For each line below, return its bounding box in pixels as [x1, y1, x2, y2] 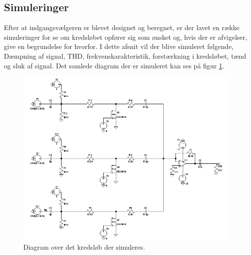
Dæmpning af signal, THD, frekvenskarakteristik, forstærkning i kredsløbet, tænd [4, 50, 247, 61]
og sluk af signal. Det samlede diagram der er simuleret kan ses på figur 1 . [4, 60, 224, 70]
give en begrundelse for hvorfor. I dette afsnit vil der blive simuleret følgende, [4, 41, 234, 51]
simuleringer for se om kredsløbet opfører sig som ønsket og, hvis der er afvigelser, [4, 32, 248, 42]
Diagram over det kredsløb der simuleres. [23, 241, 145, 252]
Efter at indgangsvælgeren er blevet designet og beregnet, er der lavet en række [4, 22, 239, 32]
